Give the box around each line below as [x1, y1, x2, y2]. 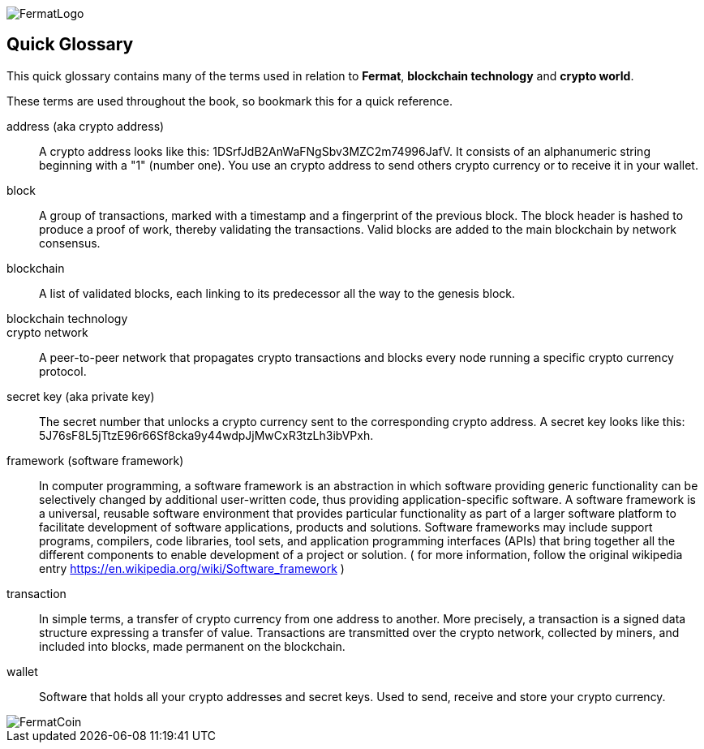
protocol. [39, 364, 87, 378]
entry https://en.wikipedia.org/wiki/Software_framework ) [39, 561, 345, 575]
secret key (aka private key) [6, 389, 155, 403]
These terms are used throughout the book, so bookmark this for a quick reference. [6, 93, 453, 108]
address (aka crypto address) [6, 118, 165, 133]
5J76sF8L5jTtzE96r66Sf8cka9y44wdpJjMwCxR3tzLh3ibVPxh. [39, 428, 374, 442]
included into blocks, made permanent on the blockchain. [39, 639, 346, 653]
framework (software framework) [6, 453, 184, 467]
